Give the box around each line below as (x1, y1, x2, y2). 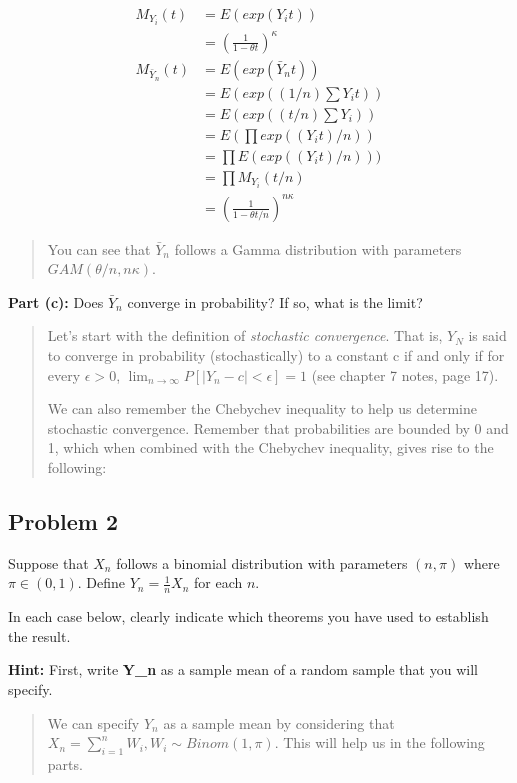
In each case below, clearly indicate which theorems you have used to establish (8, 606, 489, 627)
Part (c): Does (8, 291, 104, 312)
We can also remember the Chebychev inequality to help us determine (47, 398, 477, 419)
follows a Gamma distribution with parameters (174, 238, 462, 259)
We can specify (47, 712, 140, 733)
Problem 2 (8, 505, 118, 536)
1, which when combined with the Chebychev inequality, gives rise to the (47, 437, 494, 458)
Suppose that (8, 552, 89, 573)
